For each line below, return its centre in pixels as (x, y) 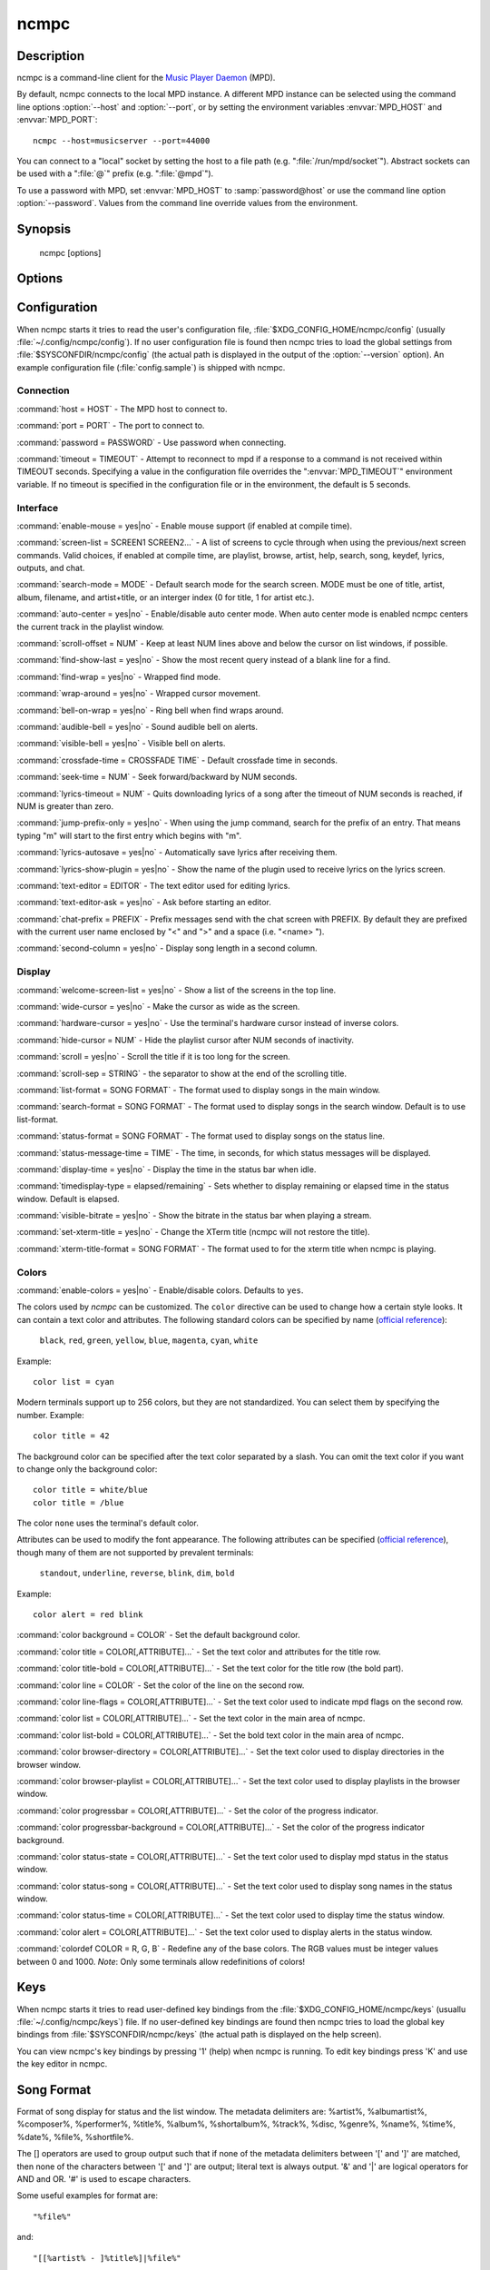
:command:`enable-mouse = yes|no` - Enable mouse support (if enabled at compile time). (185, 526)
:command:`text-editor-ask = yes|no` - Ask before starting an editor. (144, 903)
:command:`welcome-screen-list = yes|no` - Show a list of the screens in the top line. (176, 990)
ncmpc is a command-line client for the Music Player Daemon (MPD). (146, 78)
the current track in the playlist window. (91, 627)
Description (51, 56)
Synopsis (44, 229)
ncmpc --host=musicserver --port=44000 (122, 140)
